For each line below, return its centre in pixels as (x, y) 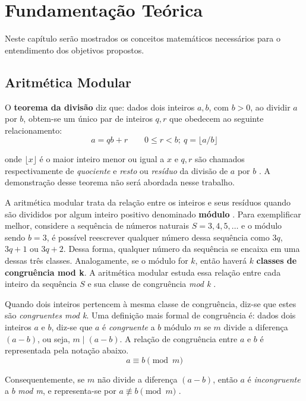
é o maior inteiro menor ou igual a (102, 159)
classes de (277, 261)
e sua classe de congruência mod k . (152, 284)
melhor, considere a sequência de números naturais (97, 225)
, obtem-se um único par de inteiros (88, 119)
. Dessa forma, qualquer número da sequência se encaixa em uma (182, 249)
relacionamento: (34, 130)
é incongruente (274, 379)
